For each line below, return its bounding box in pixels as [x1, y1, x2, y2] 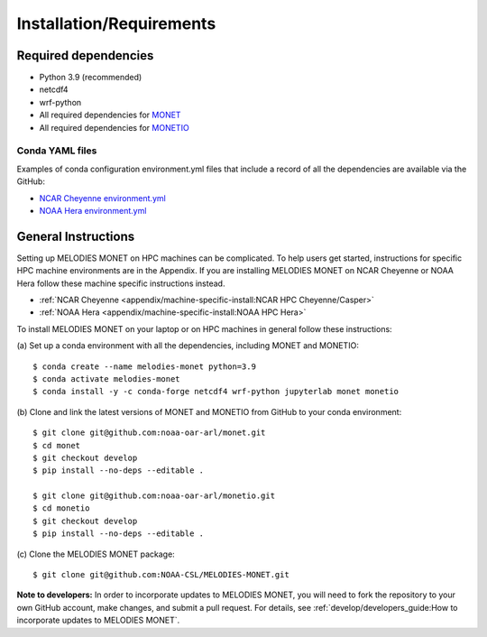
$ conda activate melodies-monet [32, 374, 180, 383]
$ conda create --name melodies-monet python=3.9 [32, 361, 257, 372]
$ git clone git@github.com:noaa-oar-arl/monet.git [32, 428, 266, 438]
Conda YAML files [16, 144, 97, 157]
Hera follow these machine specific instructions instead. [16, 278, 225, 289]
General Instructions [16, 228, 135, 244]
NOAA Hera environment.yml [39, 205, 147, 216]
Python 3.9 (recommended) [39, 72, 142, 83]
